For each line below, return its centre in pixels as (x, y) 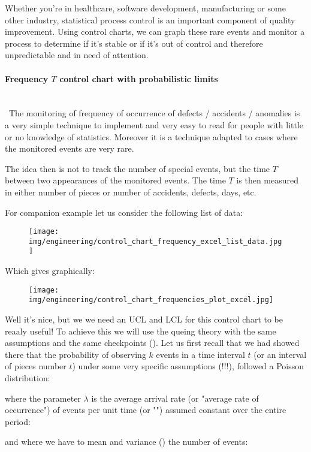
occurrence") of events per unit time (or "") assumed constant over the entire (146, 410)
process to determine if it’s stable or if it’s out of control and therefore (134, 43)
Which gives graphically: (50, 271)
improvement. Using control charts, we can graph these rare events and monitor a (155, 31)
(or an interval (280, 354)
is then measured (267, 180)
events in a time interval (200, 354)
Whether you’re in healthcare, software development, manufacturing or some (145, 8)
